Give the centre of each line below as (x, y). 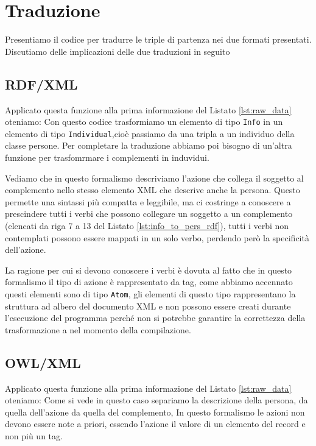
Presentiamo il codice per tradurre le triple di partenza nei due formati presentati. (158, 39)
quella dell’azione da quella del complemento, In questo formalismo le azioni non (155, 412)
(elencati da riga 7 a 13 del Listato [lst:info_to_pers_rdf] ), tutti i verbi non (147, 225)
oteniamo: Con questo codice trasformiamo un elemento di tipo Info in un (144, 122)
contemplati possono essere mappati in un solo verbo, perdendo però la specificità (157, 237)
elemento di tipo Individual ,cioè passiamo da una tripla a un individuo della (150, 133)
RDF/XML (41, 84)
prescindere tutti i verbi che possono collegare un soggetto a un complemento (149, 214)
